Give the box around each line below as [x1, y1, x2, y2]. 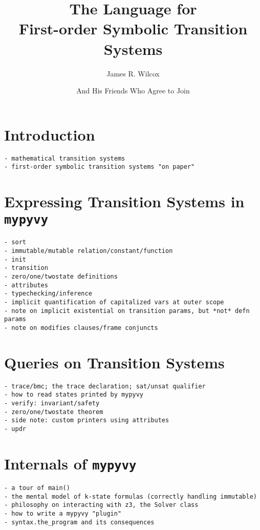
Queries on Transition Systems [4, 351, 225, 372]
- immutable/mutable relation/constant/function [4, 247, 173, 255]
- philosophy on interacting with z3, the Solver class [4, 501, 199, 509]
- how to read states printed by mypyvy [4, 391, 144, 399]
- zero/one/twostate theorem [4, 408, 103, 416]
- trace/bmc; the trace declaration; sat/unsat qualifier [4, 382, 206, 390]
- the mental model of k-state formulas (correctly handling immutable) [4, 493, 257, 500]
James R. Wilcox [106, 68, 160, 78]
